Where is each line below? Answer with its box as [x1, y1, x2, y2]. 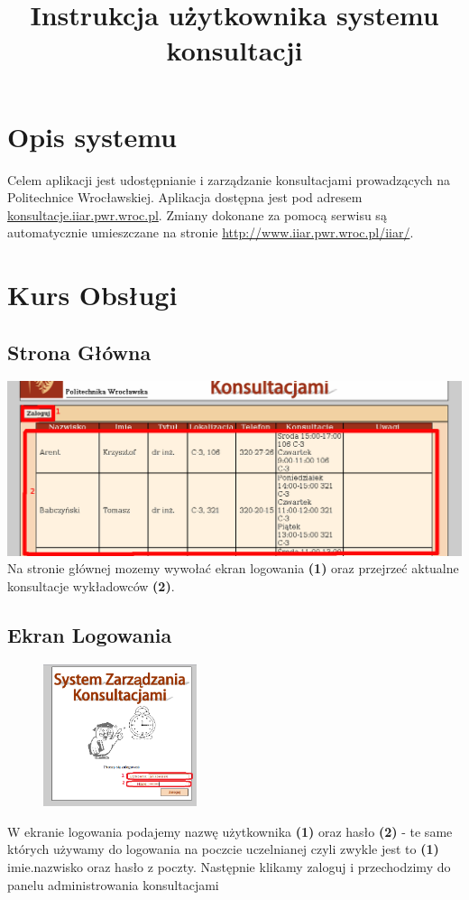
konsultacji [166, 32, 303, 69]
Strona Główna [7, 338, 152, 366]
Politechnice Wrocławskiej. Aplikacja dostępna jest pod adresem [7, 188, 363, 207]
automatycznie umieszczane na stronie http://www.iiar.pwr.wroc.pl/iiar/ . [7, 223, 414, 242]
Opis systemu [7, 117, 177, 154]
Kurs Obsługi [7, 276, 178, 313]
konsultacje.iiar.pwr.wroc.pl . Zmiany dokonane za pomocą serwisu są [7, 205, 387, 224]
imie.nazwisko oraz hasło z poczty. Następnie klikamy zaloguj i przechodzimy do [7, 857, 451, 876]
